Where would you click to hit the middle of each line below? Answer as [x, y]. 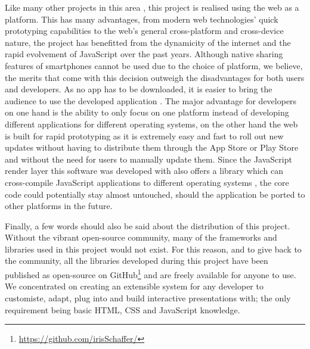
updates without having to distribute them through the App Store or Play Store [152, 147]
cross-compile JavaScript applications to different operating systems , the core [147, 182]
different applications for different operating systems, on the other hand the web [151, 124]
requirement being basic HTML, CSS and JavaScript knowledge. [123, 309]
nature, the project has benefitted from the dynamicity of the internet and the [148, 42]
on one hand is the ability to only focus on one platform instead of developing [147, 112]
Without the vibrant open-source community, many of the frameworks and [141, 237]
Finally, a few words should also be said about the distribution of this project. [148, 225]
